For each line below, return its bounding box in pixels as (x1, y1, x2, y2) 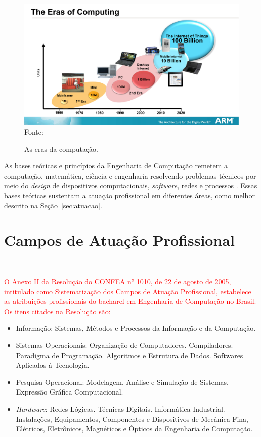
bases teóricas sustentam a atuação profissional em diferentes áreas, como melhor (4, 190, 255, 201)
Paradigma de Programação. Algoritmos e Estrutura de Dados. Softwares (16, 349, 243, 360)
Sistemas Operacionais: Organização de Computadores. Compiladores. (16, 339, 233, 350)
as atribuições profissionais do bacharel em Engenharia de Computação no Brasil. (4, 296, 256, 307)
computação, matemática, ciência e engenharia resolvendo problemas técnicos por (4, 170, 256, 181)
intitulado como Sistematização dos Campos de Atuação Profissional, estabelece (4, 286, 251, 296)
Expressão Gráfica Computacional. (16, 386, 123, 397)
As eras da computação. (24, 143, 99, 154)
